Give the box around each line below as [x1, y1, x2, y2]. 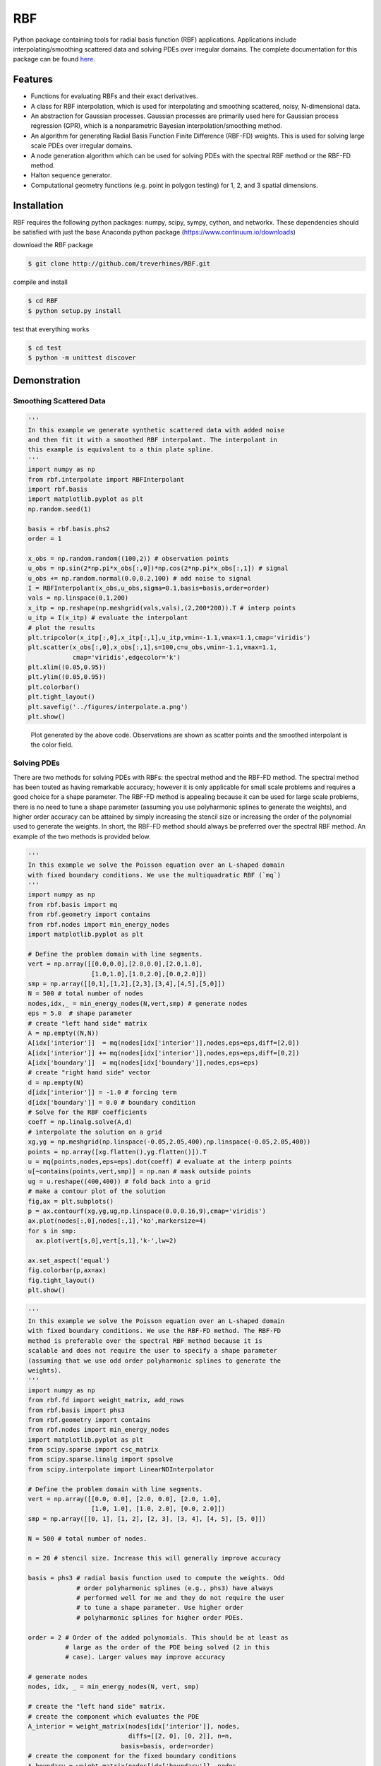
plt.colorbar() [28, 682, 80, 691]
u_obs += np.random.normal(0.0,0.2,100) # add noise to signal [28, 574, 252, 582]
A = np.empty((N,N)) [28, 1029, 99, 1037]
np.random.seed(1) [28, 505, 92, 513]
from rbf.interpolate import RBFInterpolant [28, 475, 185, 483]
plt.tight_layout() [28, 693, 95, 701]
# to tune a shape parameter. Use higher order [76, 1604, 244, 1612]
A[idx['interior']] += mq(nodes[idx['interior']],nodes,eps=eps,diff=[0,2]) [28, 1049, 300, 1057]
